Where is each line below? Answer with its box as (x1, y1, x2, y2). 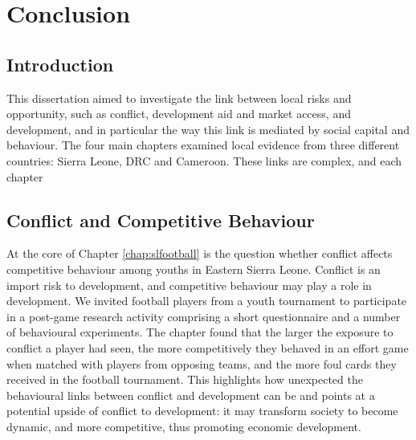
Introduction (6, 51, 114, 76)
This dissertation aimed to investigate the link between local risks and (6, 89, 352, 106)
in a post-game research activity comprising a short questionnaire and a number (6, 308, 401, 324)
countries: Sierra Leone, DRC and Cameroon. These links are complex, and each (6, 152, 402, 169)
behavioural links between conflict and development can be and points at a (6, 386, 375, 403)
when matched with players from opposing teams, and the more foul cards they (6, 355, 397, 372)
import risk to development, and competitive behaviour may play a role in (6, 276, 372, 293)
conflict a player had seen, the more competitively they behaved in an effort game (6, 339, 409, 356)
